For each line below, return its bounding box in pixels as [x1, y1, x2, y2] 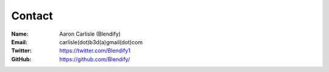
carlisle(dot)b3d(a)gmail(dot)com [59, 38, 143, 45]
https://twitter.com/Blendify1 [59, 47, 131, 54]
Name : [11, 30, 29, 38]
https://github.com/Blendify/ [59, 55, 130, 63]
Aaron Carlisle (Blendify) [59, 30, 121, 38]
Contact [11, 9, 53, 22]
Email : [11, 38, 27, 45]
